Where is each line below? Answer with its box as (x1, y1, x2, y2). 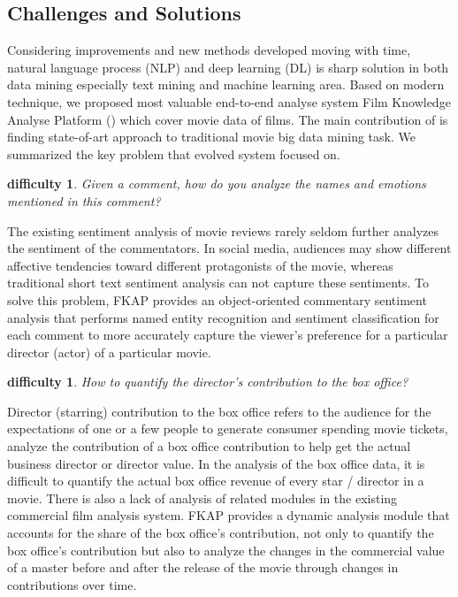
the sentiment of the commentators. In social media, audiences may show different (7, 239, 452, 257)
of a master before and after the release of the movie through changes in (7, 558, 399, 577)
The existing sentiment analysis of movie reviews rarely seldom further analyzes (7, 221, 439, 240)
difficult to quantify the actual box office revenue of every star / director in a (7, 471, 424, 490)
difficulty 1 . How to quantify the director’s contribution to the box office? (7, 372, 408, 391)
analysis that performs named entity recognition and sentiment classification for (7, 308, 439, 326)
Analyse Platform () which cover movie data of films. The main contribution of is (7, 110, 448, 128)
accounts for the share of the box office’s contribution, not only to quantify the (7, 524, 434, 542)
